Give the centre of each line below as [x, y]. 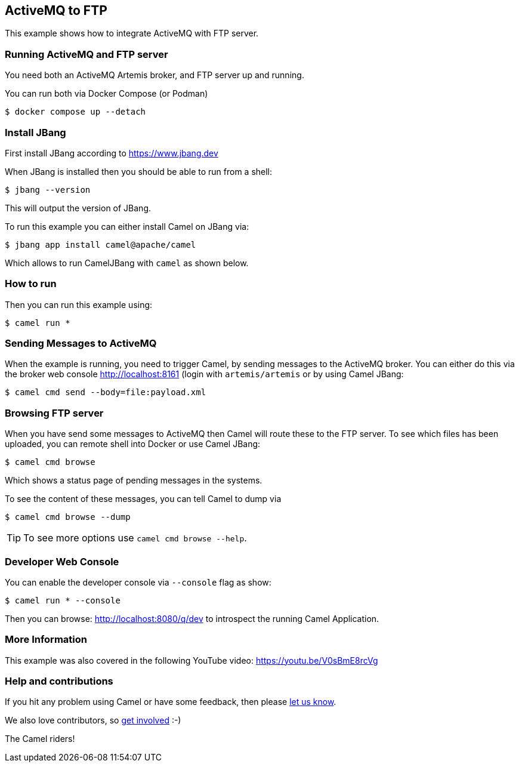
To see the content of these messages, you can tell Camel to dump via [143, 499]
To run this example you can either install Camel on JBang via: [127, 226]
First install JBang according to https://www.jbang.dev [112, 153]
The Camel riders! [40, 739]
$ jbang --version [48, 190]
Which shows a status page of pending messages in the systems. [134, 480]
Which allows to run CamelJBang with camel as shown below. [127, 263]
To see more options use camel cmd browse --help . [135, 538]
